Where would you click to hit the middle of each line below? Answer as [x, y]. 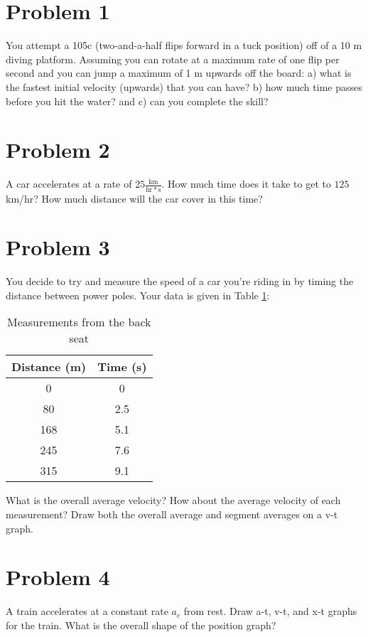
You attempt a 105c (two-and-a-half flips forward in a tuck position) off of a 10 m [184, 45]
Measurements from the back [79, 322]
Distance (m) [49, 367]
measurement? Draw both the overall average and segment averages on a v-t [172, 514]
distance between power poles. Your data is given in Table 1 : [138, 295]
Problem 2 [58, 150]
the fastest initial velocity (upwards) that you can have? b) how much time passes [184, 86]
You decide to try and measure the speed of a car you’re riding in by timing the [180, 281]
